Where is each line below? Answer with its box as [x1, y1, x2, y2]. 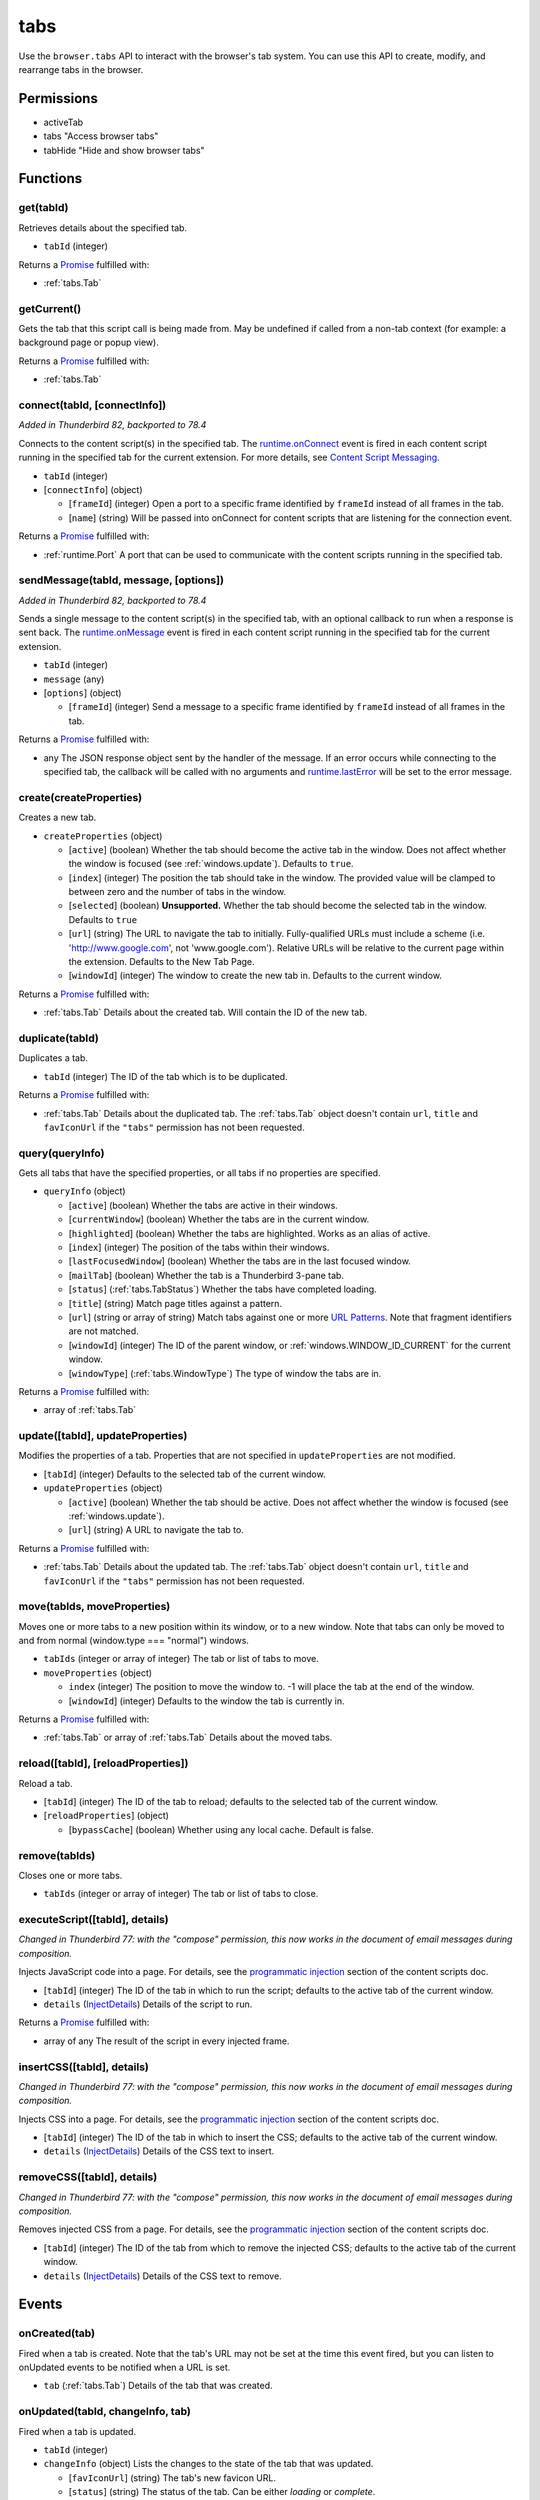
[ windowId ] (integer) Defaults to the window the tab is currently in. [68, 1695, 345, 1707]
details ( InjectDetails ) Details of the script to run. [43, 1998, 253, 2010]
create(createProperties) [18, 790, 143, 804]
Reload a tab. [18, 1777, 74, 1789]
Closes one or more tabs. [18, 1869, 123, 1881]
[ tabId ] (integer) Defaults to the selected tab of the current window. [43, 1468, 326, 1480]
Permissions [18, 90, 99, 107]
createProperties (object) [43, 830, 163, 842]
